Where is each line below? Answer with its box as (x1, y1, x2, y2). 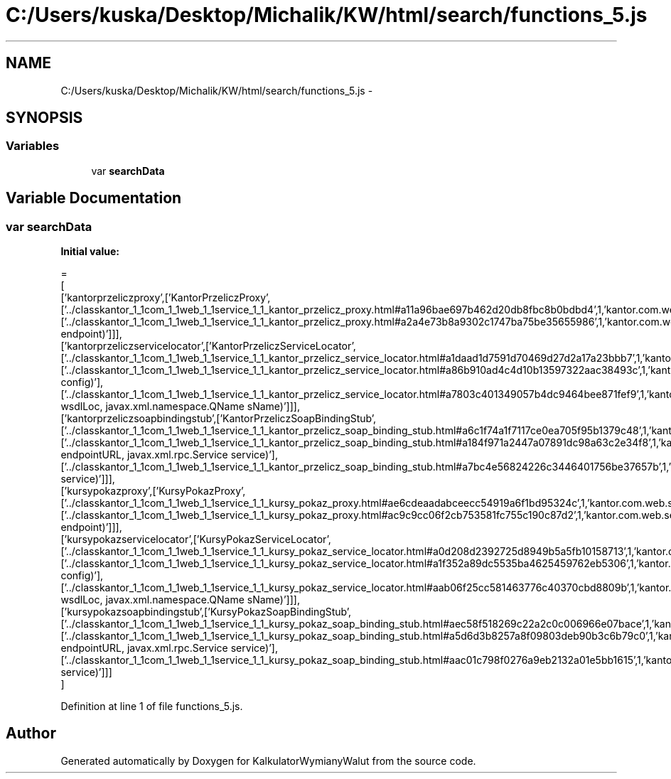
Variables (6, 139, 60, 154)
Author (6, 724, 56, 743)
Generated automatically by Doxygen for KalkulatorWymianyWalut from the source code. (60, 754, 476, 767)
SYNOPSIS (6, 109, 83, 127)
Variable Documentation (6, 189, 182, 208)
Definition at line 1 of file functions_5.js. (60, 700, 243, 713)
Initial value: (60, 245, 119, 258)
